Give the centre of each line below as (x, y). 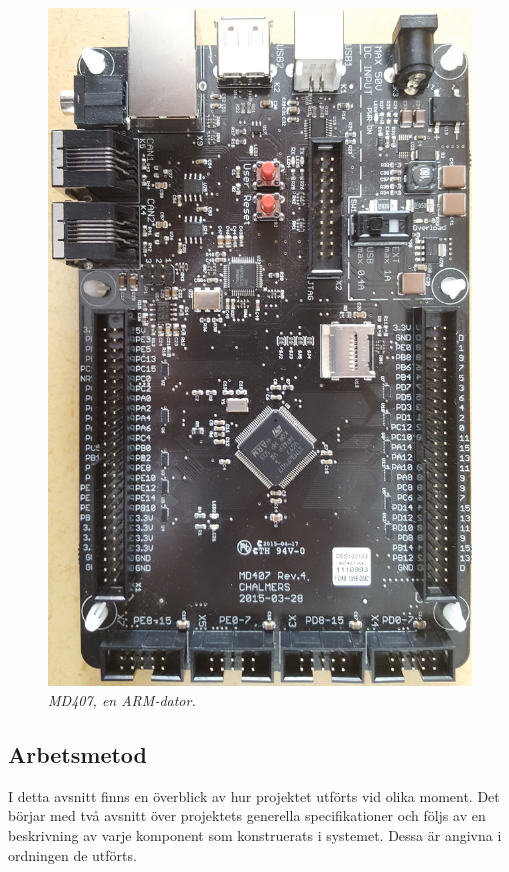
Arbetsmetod (78, 753)
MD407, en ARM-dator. (122, 699)
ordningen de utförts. (72, 854)
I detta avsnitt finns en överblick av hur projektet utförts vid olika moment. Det (254, 795)
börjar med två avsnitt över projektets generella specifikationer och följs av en (247, 815)
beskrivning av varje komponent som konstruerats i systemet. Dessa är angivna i (255, 834)
